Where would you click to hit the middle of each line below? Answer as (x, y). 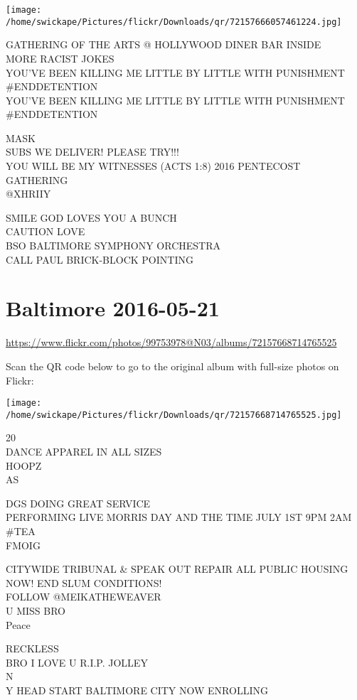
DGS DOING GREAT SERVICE (78, 503)
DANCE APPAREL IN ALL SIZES (84, 452)
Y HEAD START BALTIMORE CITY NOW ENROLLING (137, 690)
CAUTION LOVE (46, 231)
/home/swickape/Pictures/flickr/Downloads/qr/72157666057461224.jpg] (174, 22)
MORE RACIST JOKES (60, 58)
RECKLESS (32, 648)
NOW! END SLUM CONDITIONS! (84, 582)
